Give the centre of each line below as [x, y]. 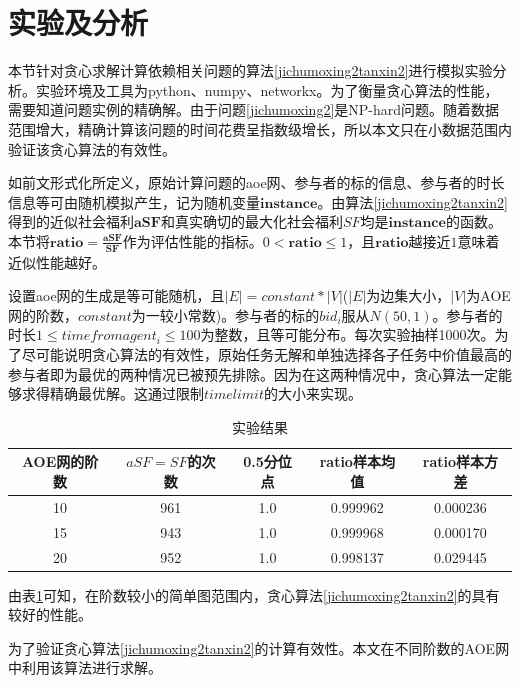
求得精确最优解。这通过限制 [112, 393]
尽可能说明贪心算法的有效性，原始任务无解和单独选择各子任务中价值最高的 [266, 354]
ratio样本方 [460, 461]
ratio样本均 [357, 461]
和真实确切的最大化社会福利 [251, 221]
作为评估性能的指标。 [192, 240]
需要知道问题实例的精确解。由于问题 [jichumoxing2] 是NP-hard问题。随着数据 [254, 109]
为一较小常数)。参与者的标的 [225, 314]
